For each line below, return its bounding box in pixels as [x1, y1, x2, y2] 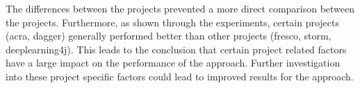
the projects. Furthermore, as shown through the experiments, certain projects [6, 15, 340, 29]
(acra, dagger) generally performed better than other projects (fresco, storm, [6, 28, 332, 43]
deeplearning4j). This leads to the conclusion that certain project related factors [6, 42, 347, 56]
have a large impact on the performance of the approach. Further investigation [6, 55, 341, 70]
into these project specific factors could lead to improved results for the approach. [6, 69, 354, 83]
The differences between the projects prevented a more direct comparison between [6, 1, 355, 15]
